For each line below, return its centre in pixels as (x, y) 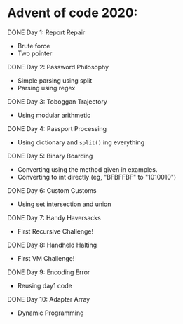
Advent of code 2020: (73, 13)
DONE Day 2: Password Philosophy (58, 67)
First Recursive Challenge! (55, 231)
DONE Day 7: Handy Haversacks (54, 217)
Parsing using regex (46, 88)
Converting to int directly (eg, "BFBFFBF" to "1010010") (97, 177)
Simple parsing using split (55, 80)
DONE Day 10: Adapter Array (49, 299)
